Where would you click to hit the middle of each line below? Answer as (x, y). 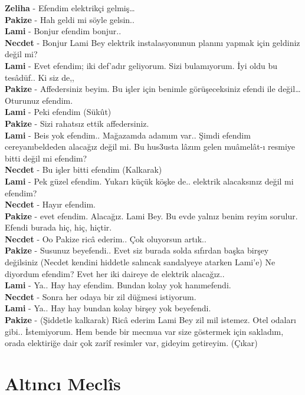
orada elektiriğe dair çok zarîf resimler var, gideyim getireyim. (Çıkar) (131, 343)
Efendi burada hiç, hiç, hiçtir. (58, 227)
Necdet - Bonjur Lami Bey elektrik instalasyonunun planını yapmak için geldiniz (152, 42)
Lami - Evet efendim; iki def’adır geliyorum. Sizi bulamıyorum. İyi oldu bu (141, 65)
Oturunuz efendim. (39, 100)
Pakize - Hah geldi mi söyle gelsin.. (70, 19)
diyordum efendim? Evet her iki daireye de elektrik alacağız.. (115, 273)
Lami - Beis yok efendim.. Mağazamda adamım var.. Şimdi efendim (128, 135)
